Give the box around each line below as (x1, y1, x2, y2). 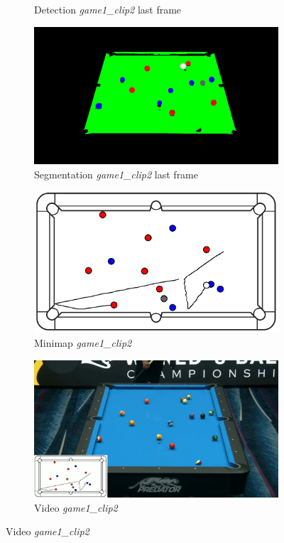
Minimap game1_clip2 (34, 335, 132, 350)
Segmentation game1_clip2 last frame (34, 166, 198, 181)
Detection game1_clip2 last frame (34, 2, 182, 16)
